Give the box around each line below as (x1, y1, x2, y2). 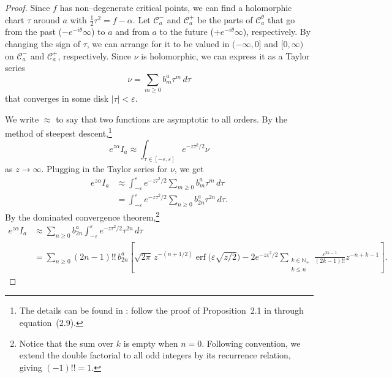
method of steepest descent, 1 (5, 125, 112, 139)
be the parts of (197, 13, 253, 26)
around (34, 13, 60, 26)
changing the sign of (5, 37, 80, 50)
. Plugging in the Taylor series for (41, 162, 168, 175)
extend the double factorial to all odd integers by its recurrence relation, (19, 349, 291, 361)
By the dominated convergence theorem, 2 (5, 208, 160, 223)
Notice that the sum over (19, 336, 114, 349)
